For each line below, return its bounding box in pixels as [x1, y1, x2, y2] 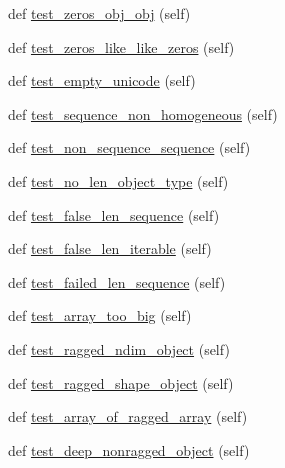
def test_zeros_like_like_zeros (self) [8, 36, 235, 57]
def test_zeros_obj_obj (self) [8, 3, 191, 23]
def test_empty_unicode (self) [8, 70, 196, 91]
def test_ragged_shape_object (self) [8, 372, 234, 393]
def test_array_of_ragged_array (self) [8, 406, 248, 427]
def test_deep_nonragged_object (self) [8, 439, 250, 460]
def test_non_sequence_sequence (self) [8, 137, 251, 158]
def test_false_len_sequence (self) [8, 204, 220, 225]
